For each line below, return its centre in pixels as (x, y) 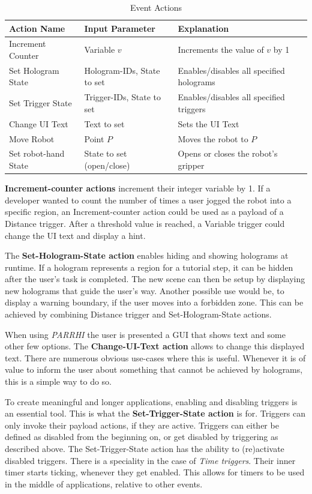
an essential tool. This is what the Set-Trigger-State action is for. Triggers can (155, 413)
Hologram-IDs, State (122, 70)
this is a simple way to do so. (58, 381)
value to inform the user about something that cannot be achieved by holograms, (154, 369)
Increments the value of (221, 50)
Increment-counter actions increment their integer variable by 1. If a (138, 188)
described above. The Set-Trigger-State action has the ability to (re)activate (145, 448)
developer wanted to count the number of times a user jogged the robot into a (148, 200)
